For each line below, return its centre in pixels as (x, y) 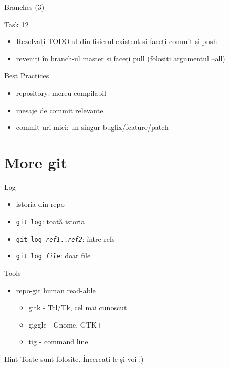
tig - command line (58, 342)
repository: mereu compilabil (61, 92)
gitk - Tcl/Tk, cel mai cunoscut (78, 307)
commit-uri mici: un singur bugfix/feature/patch (92, 127)
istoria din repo (40, 204)
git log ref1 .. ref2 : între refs (65, 238)
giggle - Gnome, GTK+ (65, 324)
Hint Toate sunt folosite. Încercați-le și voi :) (74, 359)
